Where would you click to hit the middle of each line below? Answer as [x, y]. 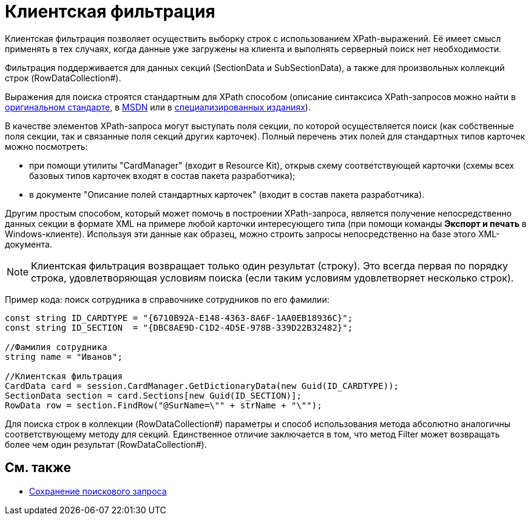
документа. [29, 244]
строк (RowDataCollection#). [63, 78]
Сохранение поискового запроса [98, 491]
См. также [38, 468]
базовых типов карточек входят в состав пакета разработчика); [162, 175]
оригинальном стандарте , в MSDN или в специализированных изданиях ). [158, 107]
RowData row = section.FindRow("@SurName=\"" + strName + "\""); [164, 405]
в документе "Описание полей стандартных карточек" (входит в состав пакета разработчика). [227, 194]
